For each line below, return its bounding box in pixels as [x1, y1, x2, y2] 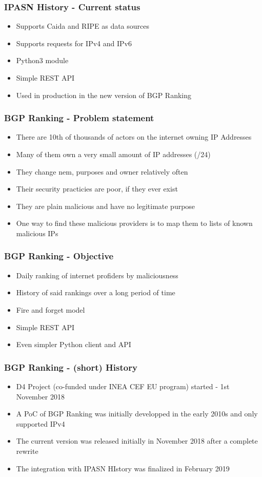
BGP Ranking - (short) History [4, 360, 137, 373]
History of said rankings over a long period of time [16, 287, 175, 298]
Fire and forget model [16, 304, 85, 315]
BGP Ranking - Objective [4, 250, 114, 262]
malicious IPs [16, 227, 58, 238]
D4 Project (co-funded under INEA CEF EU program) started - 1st [16, 380, 230, 391]
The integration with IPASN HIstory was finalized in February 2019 [16, 463, 230, 473]
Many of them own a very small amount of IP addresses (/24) [16, 149, 211, 159]
